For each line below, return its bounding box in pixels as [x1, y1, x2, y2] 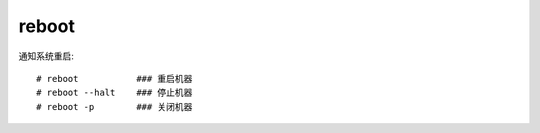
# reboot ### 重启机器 [36, 73, 193, 84]
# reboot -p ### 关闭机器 [36, 101, 193, 112]
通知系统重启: [18, 50, 75, 62]
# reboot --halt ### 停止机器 [36, 87, 193, 99]
